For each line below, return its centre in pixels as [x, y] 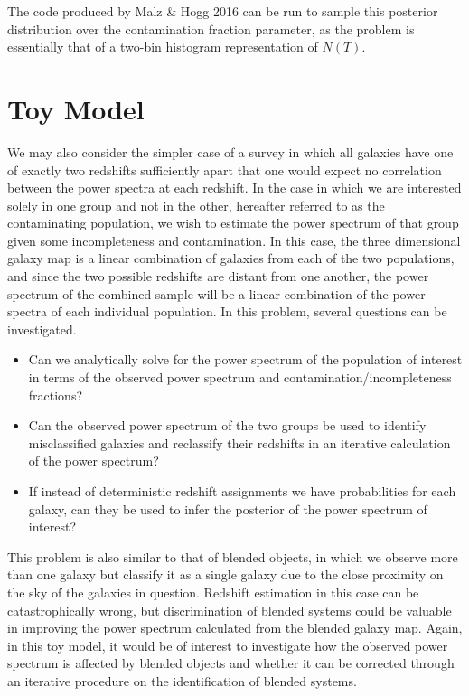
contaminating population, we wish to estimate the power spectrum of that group [233, 223]
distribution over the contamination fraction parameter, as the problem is [211, 28]
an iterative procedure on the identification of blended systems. [182, 680]
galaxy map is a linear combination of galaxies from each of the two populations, [231, 258]
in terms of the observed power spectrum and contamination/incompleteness [240, 377]
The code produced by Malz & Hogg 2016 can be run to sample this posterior [223, 11]
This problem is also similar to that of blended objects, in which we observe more [233, 556]
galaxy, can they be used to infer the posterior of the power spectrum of [228, 508]
